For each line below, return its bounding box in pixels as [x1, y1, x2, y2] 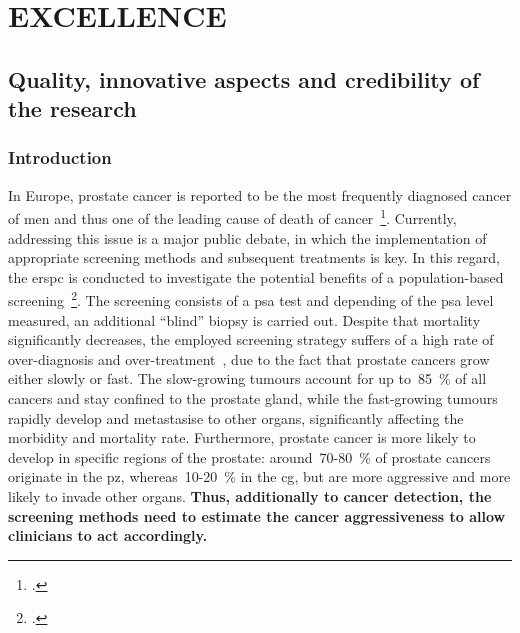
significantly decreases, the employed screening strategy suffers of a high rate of [8, 329, 494, 350]
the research [8, 93, 137, 124]
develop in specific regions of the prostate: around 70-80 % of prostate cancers [8, 446, 491, 467]
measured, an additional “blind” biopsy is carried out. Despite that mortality [8, 309, 481, 330]
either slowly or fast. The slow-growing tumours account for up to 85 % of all [8, 368, 487, 389]
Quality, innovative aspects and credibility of [8, 63, 480, 94]
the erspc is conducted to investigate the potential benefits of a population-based [8, 266, 504, 287]
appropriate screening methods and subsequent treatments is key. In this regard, [8, 247, 500, 268]
